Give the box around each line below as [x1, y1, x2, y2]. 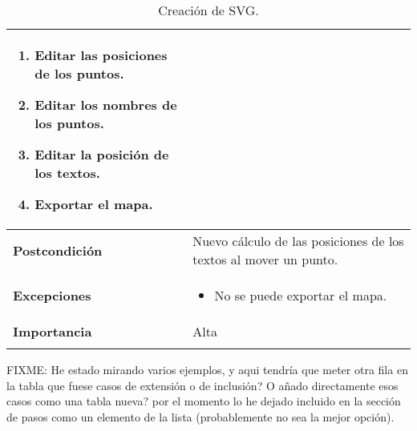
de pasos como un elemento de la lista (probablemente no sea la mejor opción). [6, 408, 395, 425]
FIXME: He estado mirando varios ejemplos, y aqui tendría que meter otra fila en [6, 361, 408, 377]
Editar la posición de [34, 145, 169, 163]
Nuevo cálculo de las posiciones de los [192, 232, 404, 250]
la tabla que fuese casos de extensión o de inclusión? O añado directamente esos [6, 377, 399, 393]
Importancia [13, 322, 92, 340]
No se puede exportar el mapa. [214, 286, 387, 304]
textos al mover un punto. [192, 250, 338, 268]
